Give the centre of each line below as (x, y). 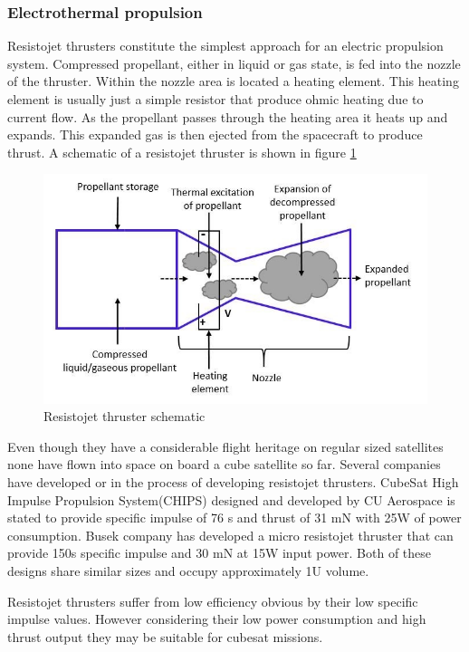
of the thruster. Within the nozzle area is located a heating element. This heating (233, 81)
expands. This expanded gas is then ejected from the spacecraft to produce (215, 134)
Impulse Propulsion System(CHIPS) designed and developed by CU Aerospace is (231, 499)
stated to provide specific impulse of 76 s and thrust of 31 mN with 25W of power (234, 518)
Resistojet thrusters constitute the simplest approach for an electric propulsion (225, 46)
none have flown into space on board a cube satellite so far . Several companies (224, 464)
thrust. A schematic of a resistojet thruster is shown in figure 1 (182, 152)
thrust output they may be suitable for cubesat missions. (165, 636)
